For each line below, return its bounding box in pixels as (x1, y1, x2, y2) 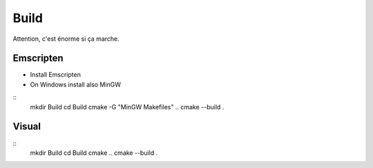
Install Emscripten (30, 71, 81, 79)
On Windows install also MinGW (30, 80, 121, 88)
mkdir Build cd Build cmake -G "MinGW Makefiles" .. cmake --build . (30, 102, 224, 111)
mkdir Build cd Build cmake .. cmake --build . (30, 149, 158, 157)
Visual (12, 121, 41, 133)
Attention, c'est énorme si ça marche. (12, 35, 120, 43)
